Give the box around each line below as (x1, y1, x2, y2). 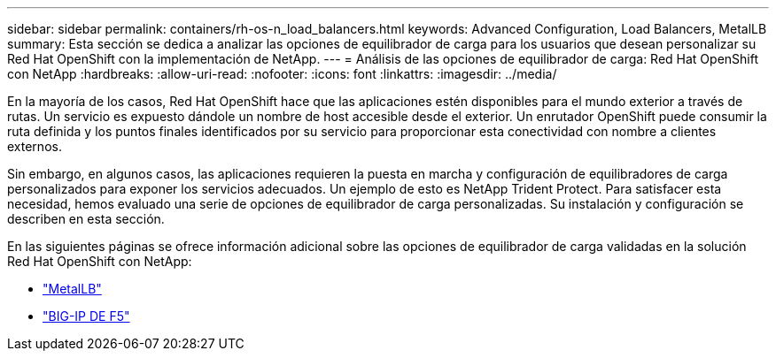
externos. (7, 139, 62, 154)
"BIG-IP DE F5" (43, 308, 130, 324)
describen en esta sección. (7, 211, 165, 226)
